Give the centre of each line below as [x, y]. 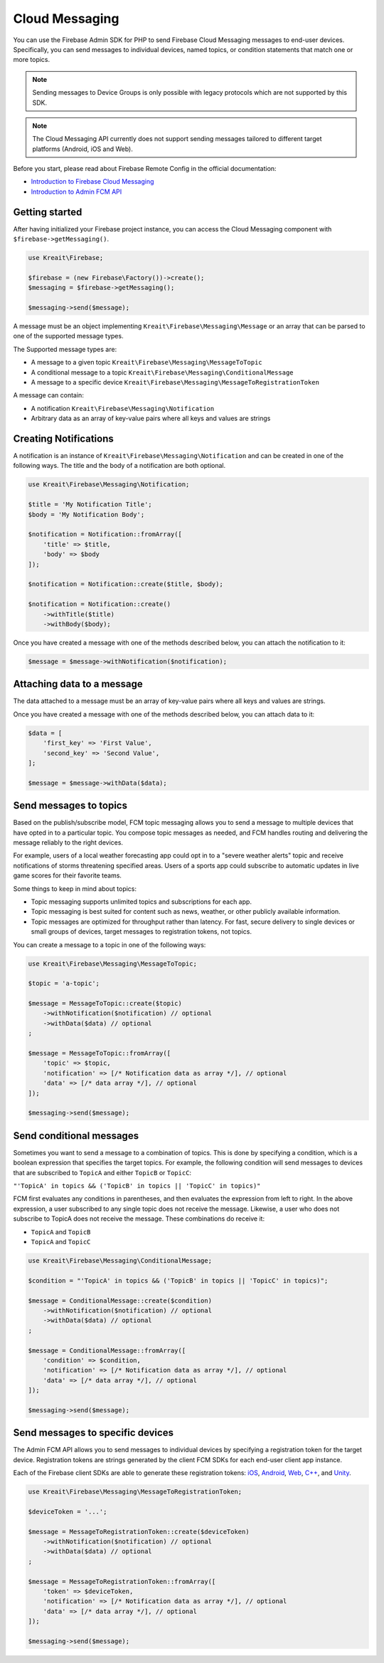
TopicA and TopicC [61, 1242]
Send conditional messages [76, 1136]
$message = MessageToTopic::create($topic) [105, 1003]
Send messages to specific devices [94, 1433]
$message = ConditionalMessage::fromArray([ [107, 1350]
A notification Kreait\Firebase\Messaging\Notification [123, 408]
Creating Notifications [63, 439]
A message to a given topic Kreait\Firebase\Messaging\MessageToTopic [146, 363]
